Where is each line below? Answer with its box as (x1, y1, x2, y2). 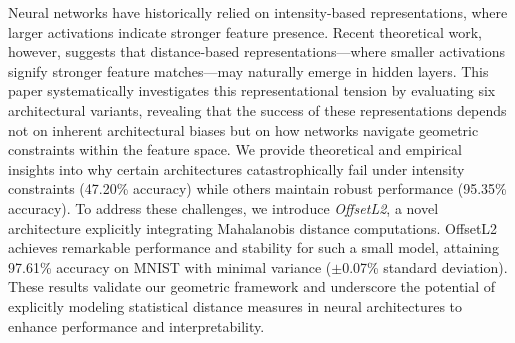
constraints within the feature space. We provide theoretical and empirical (8, 139, 462, 160)
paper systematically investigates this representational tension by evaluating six (8, 80, 496, 101)
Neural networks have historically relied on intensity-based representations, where (8, 2, 508, 22)
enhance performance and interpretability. (8, 315, 265, 336)
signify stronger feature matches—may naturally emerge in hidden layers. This (8, 60, 489, 81)
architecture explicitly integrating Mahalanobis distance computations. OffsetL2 (8, 217, 498, 238)
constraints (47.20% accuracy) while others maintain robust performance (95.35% (8, 178, 507, 199)
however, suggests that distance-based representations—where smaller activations (8, 41, 506, 62)
